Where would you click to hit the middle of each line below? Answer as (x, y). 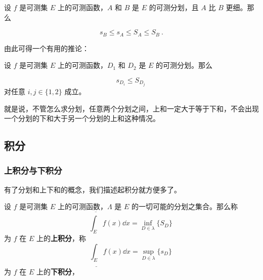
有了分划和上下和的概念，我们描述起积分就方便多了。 (93, 189)
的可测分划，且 (174, 7)
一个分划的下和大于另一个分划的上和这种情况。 (82, 118)
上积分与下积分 (33, 170)
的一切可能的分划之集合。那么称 (184, 206)
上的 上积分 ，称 (61, 238)
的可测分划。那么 (184, 65)
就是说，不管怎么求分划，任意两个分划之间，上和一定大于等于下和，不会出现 (131, 108)
